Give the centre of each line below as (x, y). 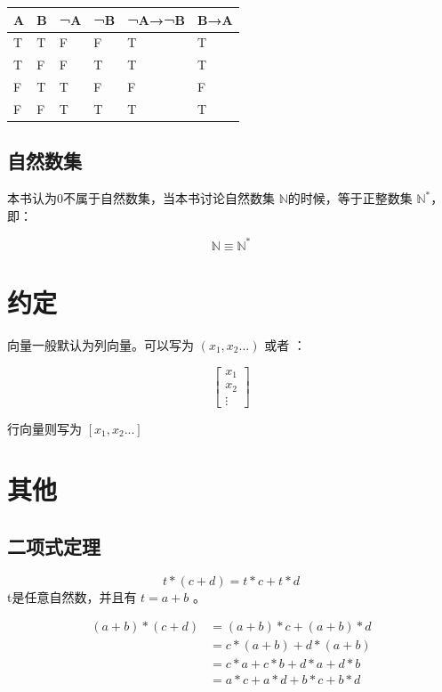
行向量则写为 (44, 428)
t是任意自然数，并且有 (72, 596)
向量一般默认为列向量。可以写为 (100, 344)
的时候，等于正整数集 (350, 198)
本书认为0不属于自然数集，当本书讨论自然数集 (141, 198)
